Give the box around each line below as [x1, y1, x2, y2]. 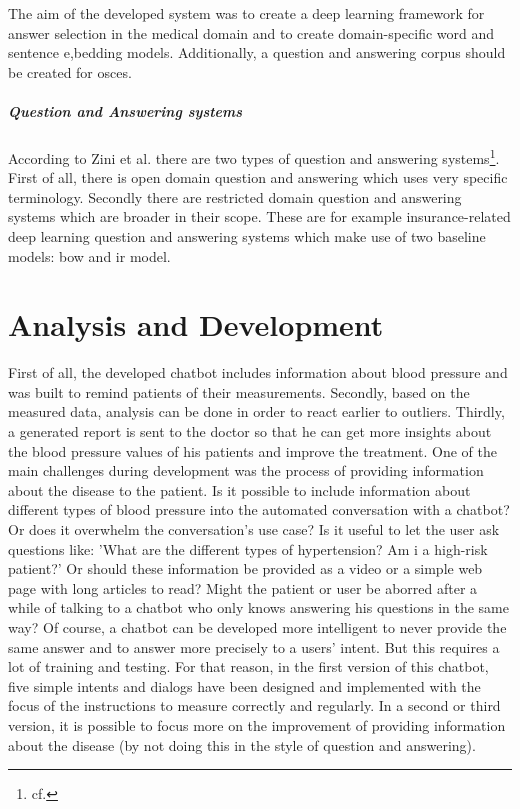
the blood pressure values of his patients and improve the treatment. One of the [8, 440, 497, 461]
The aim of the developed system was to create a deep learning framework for [8, 3, 485, 23]
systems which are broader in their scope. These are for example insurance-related [8, 206, 511, 227]
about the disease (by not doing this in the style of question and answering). [8, 734, 476, 755]
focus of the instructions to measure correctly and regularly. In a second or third [8, 695, 501, 716]
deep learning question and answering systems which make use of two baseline [8, 225, 486, 246]
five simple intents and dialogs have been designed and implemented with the [8, 675, 481, 696]
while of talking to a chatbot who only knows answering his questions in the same [8, 597, 509, 618]
